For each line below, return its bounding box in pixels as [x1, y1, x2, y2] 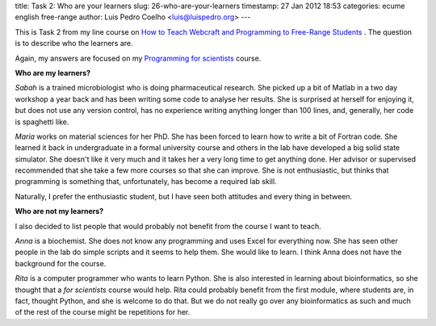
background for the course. [15, 258, 107, 268]
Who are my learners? [15, 68, 91, 77]
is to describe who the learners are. [15, 39, 133, 48]
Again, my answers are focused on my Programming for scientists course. [15, 53, 262, 63]
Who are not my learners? [15, 207, 104, 216]
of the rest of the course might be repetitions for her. [15, 307, 191, 317]
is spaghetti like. [15, 117, 69, 127]
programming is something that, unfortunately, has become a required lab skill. [15, 177, 278, 186]
